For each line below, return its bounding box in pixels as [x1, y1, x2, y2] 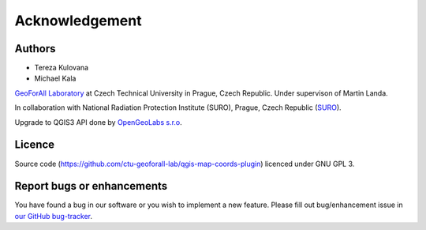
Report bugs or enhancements [14, 179, 168, 193]
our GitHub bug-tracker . [14, 211, 93, 221]
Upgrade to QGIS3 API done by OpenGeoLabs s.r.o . [14, 117, 183, 126]
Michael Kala [34, 74, 77, 83]
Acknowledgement [14, 12, 142, 29]
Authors [14, 42, 56, 55]
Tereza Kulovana [34, 63, 89, 73]
